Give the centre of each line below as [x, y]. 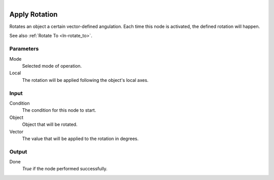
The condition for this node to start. [59, 110]
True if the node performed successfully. [65, 169]
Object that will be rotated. [50, 124]
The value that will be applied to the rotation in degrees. [80, 139]
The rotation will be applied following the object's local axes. [85, 80]
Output [18, 152]
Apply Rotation [33, 14]
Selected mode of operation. [52, 66]
